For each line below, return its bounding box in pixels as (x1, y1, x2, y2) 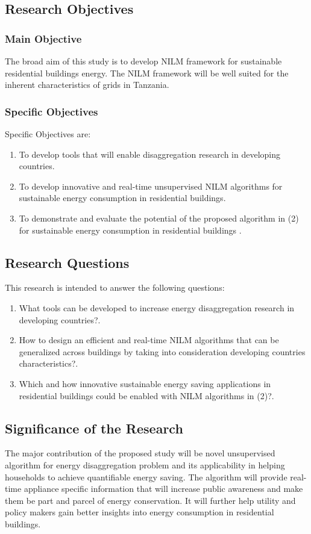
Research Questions (5, 253, 130, 272)
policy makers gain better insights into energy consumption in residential (5, 506, 274, 518)
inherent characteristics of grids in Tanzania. (5, 78, 169, 91)
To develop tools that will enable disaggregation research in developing (19, 147, 280, 160)
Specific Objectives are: (5, 128, 91, 140)
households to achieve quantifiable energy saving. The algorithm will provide (5, 470, 287, 483)
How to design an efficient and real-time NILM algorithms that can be (19, 334, 279, 346)
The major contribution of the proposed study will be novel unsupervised (5, 447, 275, 459)
